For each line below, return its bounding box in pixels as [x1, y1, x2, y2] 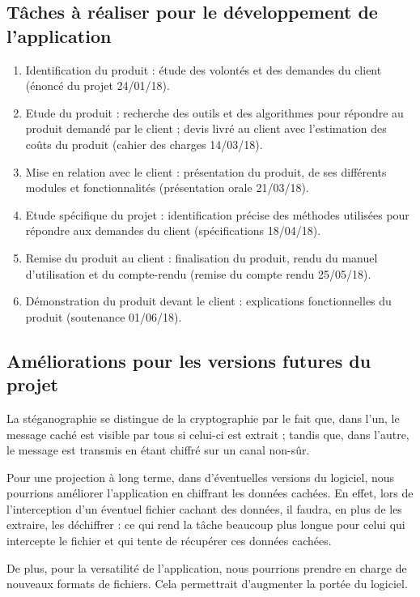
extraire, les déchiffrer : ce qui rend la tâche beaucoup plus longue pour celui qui [6, 516, 405, 533]
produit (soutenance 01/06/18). [25, 308, 182, 325]
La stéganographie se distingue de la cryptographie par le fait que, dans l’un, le [6, 409, 400, 426]
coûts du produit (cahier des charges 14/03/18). [25, 135, 263, 152]
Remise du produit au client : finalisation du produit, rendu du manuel [25, 249, 378, 266]
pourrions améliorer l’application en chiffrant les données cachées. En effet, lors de [6, 484, 414, 501]
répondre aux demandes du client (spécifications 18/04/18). [25, 222, 321, 239]
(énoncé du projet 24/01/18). [25, 77, 170, 94]
